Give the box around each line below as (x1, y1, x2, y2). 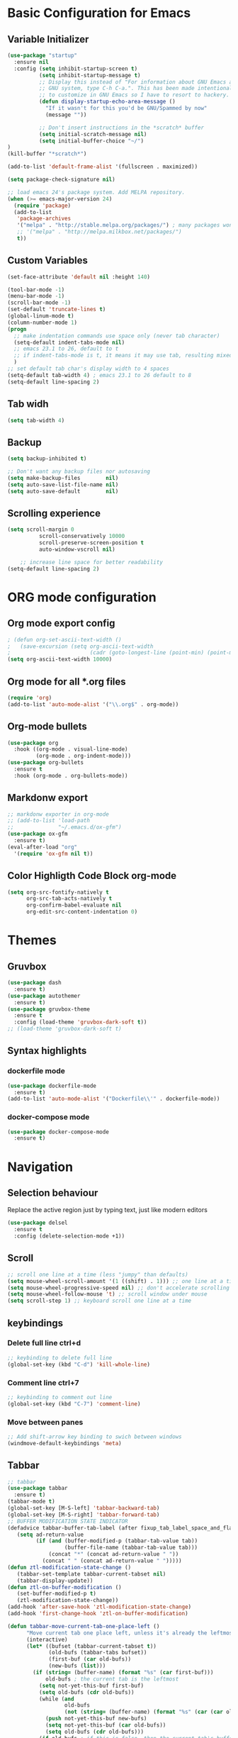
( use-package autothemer (7, 992, 81, 999)
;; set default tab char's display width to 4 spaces (7, 365, 170, 373)
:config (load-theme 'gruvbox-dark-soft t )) (13, 1019, 147, 1026)
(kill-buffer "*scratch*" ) (7, 150, 87, 157)
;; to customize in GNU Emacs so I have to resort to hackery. (38, 91, 230, 99)
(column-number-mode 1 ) (7, 319, 78, 326)
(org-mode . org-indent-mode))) (35, 753, 132, 760)
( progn (7, 325, 27, 332)
